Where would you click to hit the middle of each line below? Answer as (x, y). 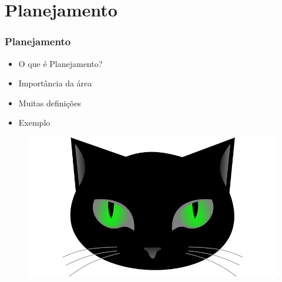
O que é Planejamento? (61, 63)
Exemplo (34, 122)
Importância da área (55, 83)
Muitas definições (50, 103)
